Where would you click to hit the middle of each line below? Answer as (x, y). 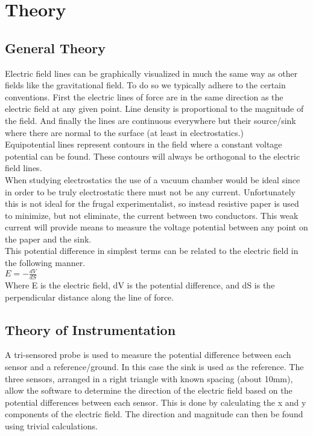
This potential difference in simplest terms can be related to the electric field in (152, 251)
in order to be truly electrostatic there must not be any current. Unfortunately (150, 191)
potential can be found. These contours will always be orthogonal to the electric (153, 156)
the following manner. (45, 263)
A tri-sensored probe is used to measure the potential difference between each (148, 355)
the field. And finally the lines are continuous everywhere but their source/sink (150, 120)
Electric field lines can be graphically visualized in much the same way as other (151, 73)
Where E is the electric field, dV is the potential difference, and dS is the (140, 285)
